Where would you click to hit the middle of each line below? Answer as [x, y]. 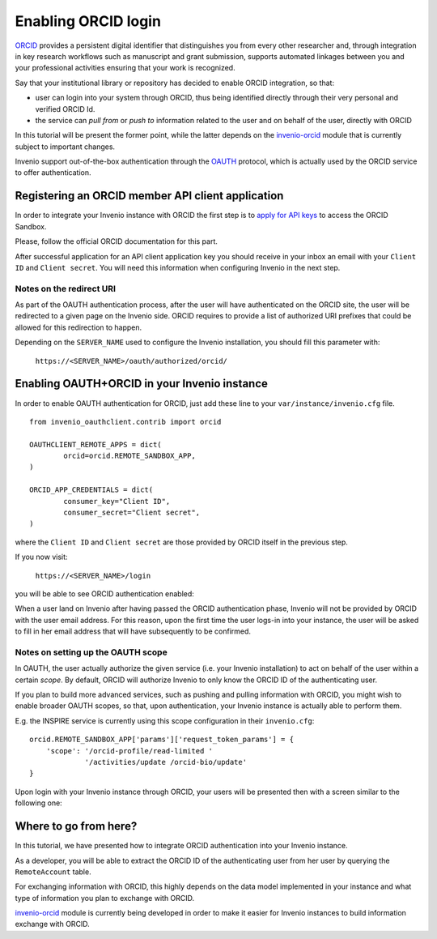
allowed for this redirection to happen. [78, 327]
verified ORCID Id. [65, 109]
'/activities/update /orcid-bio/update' [165, 762]
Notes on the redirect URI [66, 288]
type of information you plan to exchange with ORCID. [105, 898]
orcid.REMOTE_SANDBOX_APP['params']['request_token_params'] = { [162, 740]
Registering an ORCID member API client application [149, 196]
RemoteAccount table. [53, 872]
